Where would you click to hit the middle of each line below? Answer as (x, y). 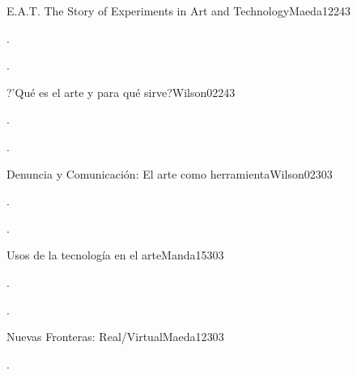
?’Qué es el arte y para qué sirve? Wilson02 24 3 (121, 92)
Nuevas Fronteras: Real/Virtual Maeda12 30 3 (115, 337)
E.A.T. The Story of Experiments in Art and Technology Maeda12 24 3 (178, 11)
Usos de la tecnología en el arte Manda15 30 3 (115, 255)
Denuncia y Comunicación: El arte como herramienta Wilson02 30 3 (170, 173)
